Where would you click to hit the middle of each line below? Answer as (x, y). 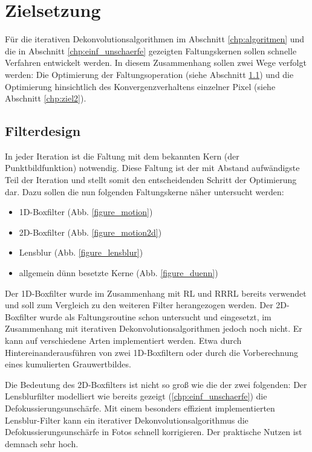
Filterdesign (43, 131)
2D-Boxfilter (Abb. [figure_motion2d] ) (90, 232)
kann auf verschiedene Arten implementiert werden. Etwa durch (123, 341)
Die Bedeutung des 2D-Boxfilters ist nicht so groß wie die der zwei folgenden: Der (156, 384)
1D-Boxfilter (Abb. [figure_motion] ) (86, 212)
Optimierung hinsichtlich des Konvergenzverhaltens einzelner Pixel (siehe (140, 86)
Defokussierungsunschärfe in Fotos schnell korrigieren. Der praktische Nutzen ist (154, 432)
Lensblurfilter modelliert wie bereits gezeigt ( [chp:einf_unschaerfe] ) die (136, 396)
